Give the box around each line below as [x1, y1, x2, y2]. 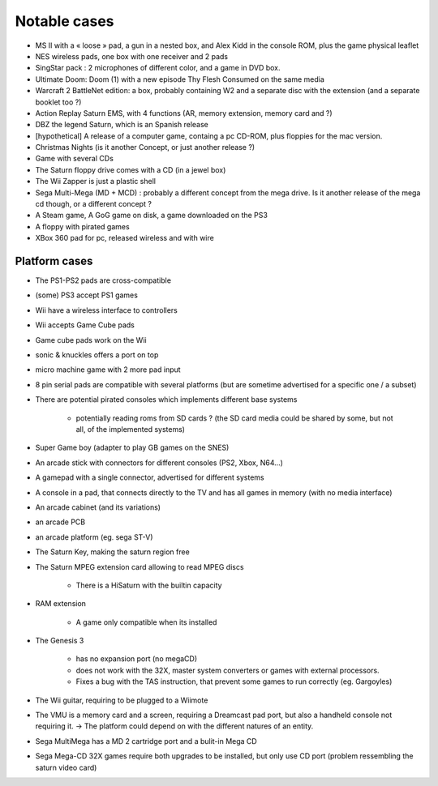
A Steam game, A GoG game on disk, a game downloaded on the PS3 [35, 211, 268, 220]
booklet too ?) [35, 97, 82, 107]
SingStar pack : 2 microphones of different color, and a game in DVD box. [35, 63, 281, 73]
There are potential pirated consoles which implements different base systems [35, 395, 298, 404]
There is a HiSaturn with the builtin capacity [75, 580, 222, 590]
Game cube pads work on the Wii [35, 335, 147, 344]
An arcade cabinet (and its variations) [35, 502, 161, 512]
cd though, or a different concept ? [35, 199, 152, 209]
